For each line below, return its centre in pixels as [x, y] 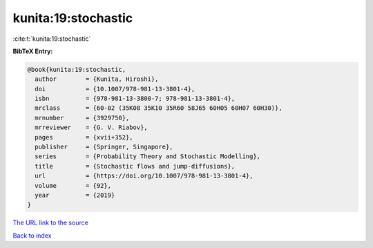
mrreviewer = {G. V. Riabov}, [91, 127]
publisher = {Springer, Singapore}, [104, 147]
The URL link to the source [51, 223]
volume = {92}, [73, 185]
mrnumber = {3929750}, [82, 118]
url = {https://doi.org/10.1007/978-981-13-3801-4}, [144, 176]
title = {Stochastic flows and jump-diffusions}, [135, 166]
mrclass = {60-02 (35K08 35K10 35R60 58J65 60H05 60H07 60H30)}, [159, 108]
